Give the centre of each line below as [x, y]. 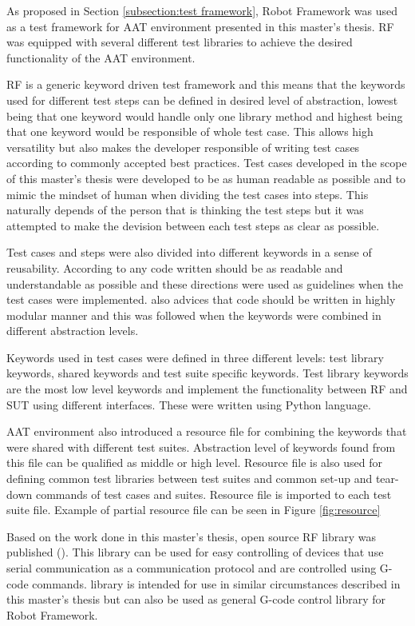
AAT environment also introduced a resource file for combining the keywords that [207, 431]
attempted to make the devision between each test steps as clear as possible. [193, 225]
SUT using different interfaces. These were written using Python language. [189, 404]
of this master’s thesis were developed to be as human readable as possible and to [206, 178]
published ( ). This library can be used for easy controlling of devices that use [195, 552]
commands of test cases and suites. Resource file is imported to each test [213, 494]
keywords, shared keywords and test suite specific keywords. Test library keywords [207, 373]
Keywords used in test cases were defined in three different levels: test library [195, 357]
